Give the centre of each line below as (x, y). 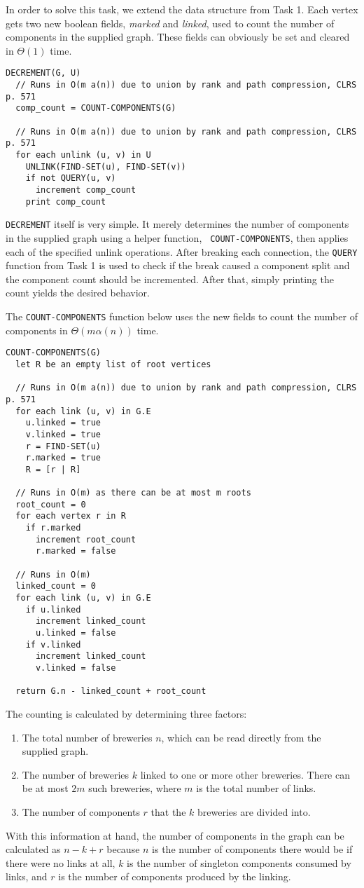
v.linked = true (63, 434)
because (123, 849)
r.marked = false (76, 551)
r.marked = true (63, 458)
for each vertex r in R (71, 516)
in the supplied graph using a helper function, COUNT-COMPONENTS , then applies (177, 237)
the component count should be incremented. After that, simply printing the (170, 279)
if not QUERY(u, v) (71, 178)
